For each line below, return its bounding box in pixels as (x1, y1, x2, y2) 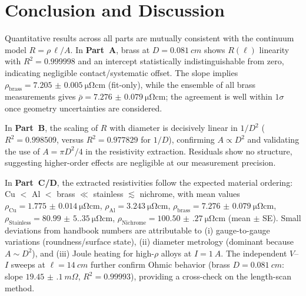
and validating (247, 133, 300, 146)
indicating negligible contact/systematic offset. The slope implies (5, 66, 238, 78)
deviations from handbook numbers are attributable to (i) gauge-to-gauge (5, 223, 270, 236)
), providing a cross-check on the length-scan (131, 270, 292, 282)
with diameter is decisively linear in (109, 121, 238, 134)
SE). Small (262, 211, 301, 223)
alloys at (161, 246, 192, 259)
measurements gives (5, 90, 76, 103)
